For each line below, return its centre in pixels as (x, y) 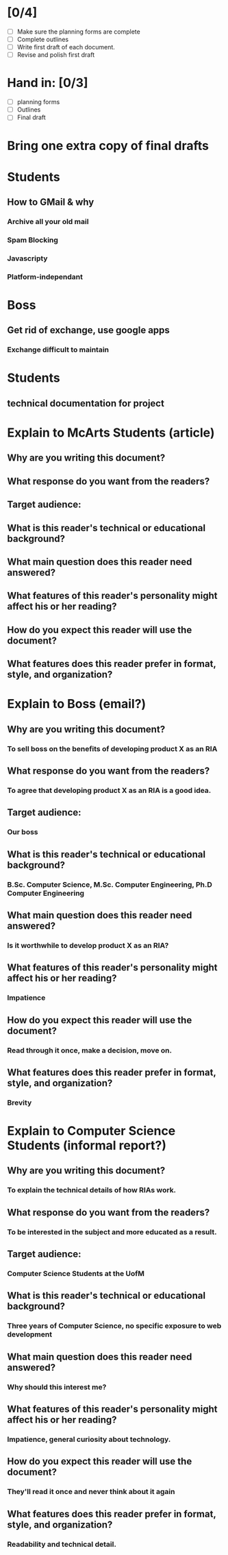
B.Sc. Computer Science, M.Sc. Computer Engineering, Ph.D (110, 884)
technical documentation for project (86, 403)
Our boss (23, 832)
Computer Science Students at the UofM (76, 1273)
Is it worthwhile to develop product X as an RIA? (88, 945)
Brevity (20, 1103)
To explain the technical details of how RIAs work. (92, 1190)
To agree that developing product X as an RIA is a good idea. (109, 790)
